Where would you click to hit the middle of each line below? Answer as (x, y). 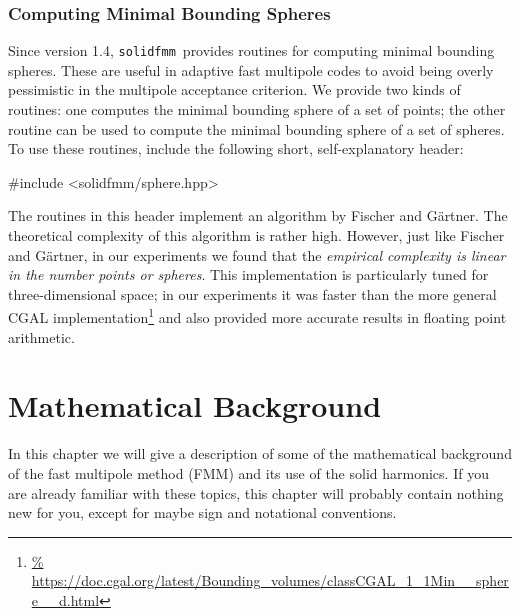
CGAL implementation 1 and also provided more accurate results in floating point (257, 316)
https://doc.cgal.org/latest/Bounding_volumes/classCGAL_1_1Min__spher (270, 580)
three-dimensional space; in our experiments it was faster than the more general (252, 293)
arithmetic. (41, 336)
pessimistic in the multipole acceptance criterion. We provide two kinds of (234, 89)
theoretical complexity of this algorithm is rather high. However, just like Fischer (256, 235)
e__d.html (65, 599)
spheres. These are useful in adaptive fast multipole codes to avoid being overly (251, 69)
